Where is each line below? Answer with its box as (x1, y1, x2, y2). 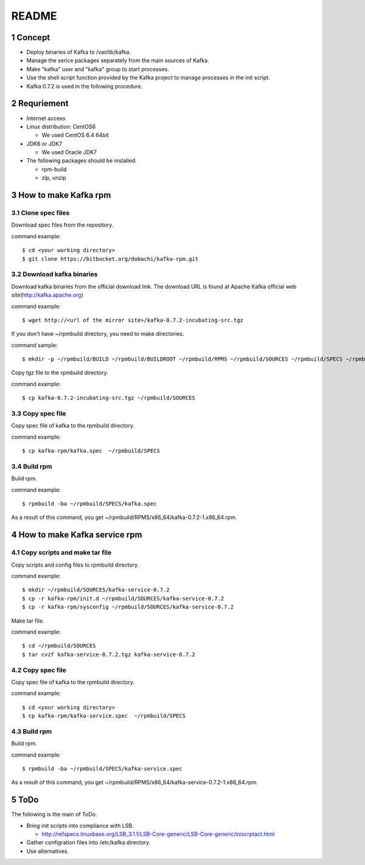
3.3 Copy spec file (11, 409, 66, 418)
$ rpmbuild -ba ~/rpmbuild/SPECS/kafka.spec (22, 500, 158, 507)
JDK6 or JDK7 (26, 140, 63, 147)
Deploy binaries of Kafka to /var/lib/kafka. (26, 49, 131, 56)
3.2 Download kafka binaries (11, 270, 98, 278)
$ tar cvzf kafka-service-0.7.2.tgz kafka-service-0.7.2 (22, 651, 196, 658)
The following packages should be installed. (26, 157, 137, 164)
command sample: (11, 341, 58, 348)
